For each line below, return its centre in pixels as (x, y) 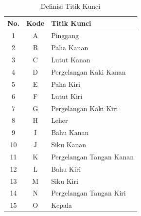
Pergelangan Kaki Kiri (85, 108)
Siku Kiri (65, 181)
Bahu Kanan (70, 132)
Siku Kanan (69, 145)
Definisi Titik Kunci (70, 6)
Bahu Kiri (66, 168)
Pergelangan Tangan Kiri (88, 193)
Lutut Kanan (71, 60)
